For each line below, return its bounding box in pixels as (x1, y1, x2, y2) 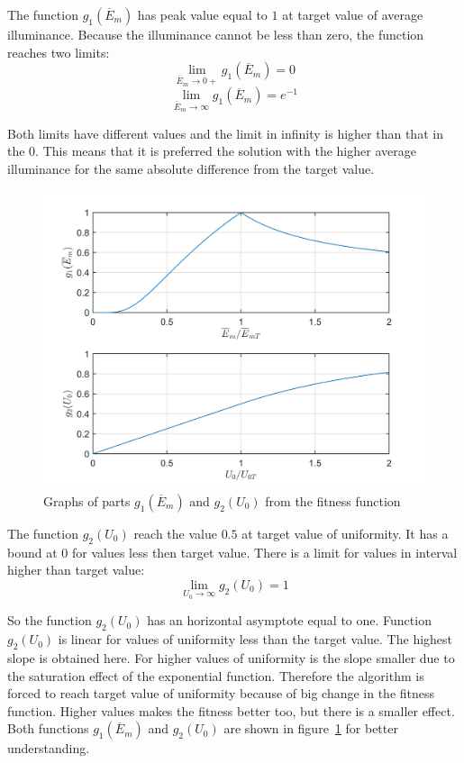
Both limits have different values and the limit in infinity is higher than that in (7, 123, 443, 142)
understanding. (7, 739, 90, 758)
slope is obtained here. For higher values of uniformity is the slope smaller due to (7, 648, 455, 667)
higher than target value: (7, 560, 145, 579)
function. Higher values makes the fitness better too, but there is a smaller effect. (7, 701, 455, 720)
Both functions (7, 719, 89, 738)
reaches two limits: (7, 42, 110, 61)
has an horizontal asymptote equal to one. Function (147, 611, 432, 630)
